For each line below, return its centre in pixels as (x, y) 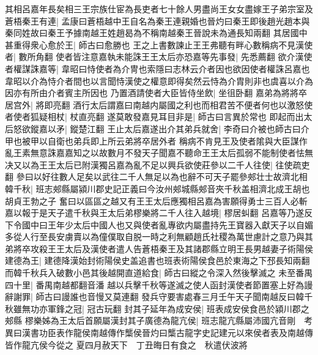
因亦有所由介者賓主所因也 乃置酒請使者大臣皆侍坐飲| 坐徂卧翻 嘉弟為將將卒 (156, 93)
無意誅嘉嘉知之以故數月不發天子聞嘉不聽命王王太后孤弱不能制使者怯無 (172, 153)
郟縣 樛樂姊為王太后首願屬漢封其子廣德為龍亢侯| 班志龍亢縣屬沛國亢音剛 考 (159, 320)
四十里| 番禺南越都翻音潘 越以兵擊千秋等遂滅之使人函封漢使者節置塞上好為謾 (159, 284)
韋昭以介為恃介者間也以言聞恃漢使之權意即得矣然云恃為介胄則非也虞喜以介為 (159, 80)
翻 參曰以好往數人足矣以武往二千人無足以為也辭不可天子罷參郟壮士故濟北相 (156, 177)
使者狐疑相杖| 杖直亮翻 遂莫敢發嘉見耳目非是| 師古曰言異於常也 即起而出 (158, 117)
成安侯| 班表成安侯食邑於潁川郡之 (242, 308)
